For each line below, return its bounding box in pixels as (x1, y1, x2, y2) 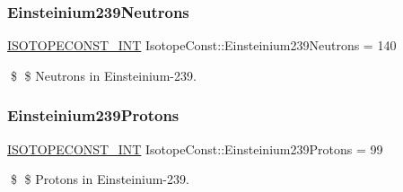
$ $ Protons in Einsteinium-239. (10, 170, 189, 188)
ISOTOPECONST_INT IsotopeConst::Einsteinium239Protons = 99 (7, 139, 383, 158)
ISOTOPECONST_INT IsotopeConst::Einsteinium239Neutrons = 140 (7, 36, 397, 55)
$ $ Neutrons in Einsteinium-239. (10, 65, 197, 84)
